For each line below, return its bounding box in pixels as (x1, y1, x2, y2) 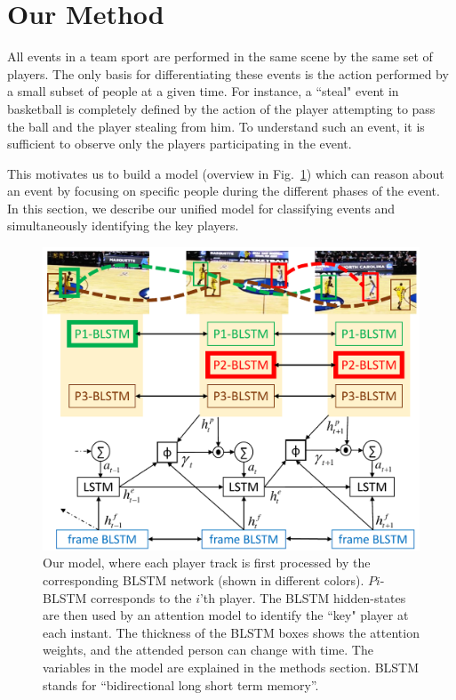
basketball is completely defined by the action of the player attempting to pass (7, 99, 436, 117)
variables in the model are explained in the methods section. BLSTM (43, 657, 420, 676)
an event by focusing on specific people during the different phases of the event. (7, 181, 440, 200)
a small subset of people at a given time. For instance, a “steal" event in (7, 82, 399, 101)
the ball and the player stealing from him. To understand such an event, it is (7, 117, 425, 135)
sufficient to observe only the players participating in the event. (7, 134, 352, 153)
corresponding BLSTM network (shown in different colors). (43, 571, 364, 590)
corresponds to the (91, 588, 192, 607)
